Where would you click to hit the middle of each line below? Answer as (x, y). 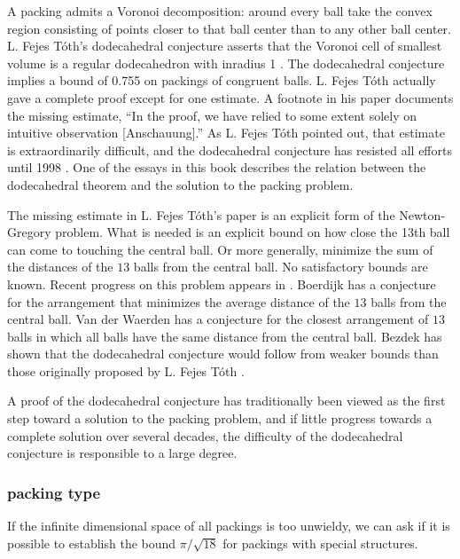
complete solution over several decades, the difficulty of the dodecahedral (205, 435)
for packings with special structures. (320, 543)
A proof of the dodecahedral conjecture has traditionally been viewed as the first (226, 401)
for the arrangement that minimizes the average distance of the (179, 301)
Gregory (29, 232)
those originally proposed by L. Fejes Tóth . (126, 370)
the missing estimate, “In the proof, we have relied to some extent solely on (212, 115)
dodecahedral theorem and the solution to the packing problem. (180, 184)
